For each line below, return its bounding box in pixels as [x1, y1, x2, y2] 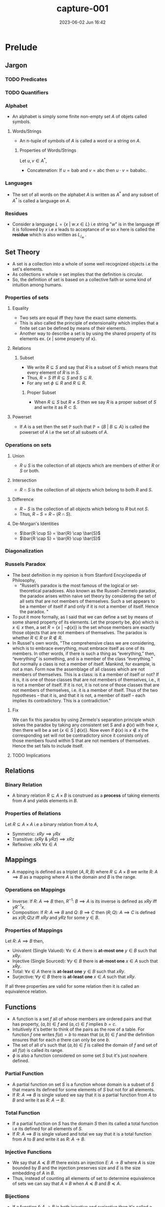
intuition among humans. [12, 282, 62, 288]
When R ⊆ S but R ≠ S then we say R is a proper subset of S [34, 399, 157, 405]
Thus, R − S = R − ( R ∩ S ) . [19, 511, 72, 517]
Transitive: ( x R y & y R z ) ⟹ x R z [12, 836, 75, 842]
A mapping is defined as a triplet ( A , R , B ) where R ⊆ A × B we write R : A [12, 869, 158, 875]
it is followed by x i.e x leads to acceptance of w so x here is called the [12, 227, 155, 232]
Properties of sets [5, 294, 49, 301]
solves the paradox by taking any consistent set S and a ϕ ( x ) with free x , [12, 722, 159, 728]
